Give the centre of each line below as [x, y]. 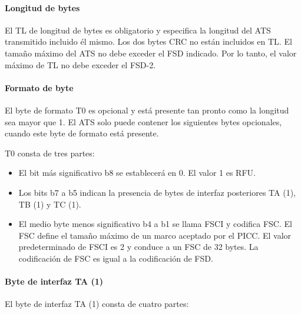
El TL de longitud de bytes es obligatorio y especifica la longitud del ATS [138, 30]
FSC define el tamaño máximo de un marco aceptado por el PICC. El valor [155, 235]
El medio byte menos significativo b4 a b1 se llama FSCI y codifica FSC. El [155, 224]
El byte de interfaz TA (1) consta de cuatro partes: [97, 304]
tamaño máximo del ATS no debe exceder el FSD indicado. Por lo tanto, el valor [151, 53]
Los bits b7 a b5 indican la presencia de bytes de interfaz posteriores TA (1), [157, 192]
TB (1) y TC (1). [50, 204]
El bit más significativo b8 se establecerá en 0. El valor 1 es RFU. [137, 173]
